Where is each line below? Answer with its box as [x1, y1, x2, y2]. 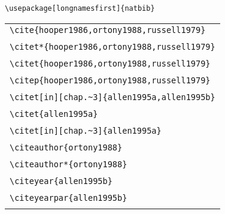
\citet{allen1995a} [10, 108, 98, 119]
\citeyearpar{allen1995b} [10, 192, 127, 203]
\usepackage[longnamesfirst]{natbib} [5, 4, 155, 13]
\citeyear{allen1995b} [10, 176, 113, 186]
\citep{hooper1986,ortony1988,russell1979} [10, 75, 211, 85]
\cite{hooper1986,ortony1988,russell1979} [10, 25, 206, 35]
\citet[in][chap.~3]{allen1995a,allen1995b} [10, 92, 215, 102]
